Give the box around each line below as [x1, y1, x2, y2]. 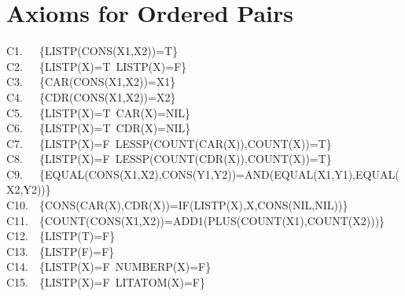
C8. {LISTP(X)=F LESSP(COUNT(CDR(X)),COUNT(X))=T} [6, 150, 332, 167]
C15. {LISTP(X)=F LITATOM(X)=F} [6, 274, 206, 290]
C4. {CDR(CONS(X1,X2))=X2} [6, 88, 176, 105]
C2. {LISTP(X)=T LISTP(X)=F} [6, 57, 187, 74]
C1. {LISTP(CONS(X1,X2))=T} [6, 43, 179, 59]
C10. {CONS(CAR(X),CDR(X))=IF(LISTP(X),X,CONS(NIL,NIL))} [6, 197, 348, 213]
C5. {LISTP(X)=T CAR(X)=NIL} [6, 104, 191, 120]
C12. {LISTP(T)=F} [6, 228, 116, 244]
